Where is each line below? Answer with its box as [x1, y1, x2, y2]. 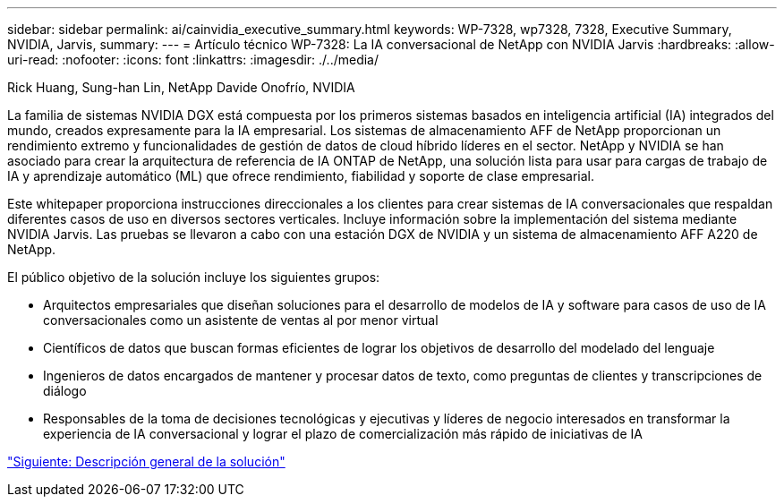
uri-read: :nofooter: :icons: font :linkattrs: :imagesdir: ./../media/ [7, 52, 379, 67]
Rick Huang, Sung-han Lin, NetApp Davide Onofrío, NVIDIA [7, 80, 355, 95]
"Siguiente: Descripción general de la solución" [7, 454, 285, 469]
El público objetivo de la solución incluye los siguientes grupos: [7, 269, 380, 285]
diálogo [43, 383, 87, 398]
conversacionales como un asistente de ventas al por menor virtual [43, 312, 439, 328]
